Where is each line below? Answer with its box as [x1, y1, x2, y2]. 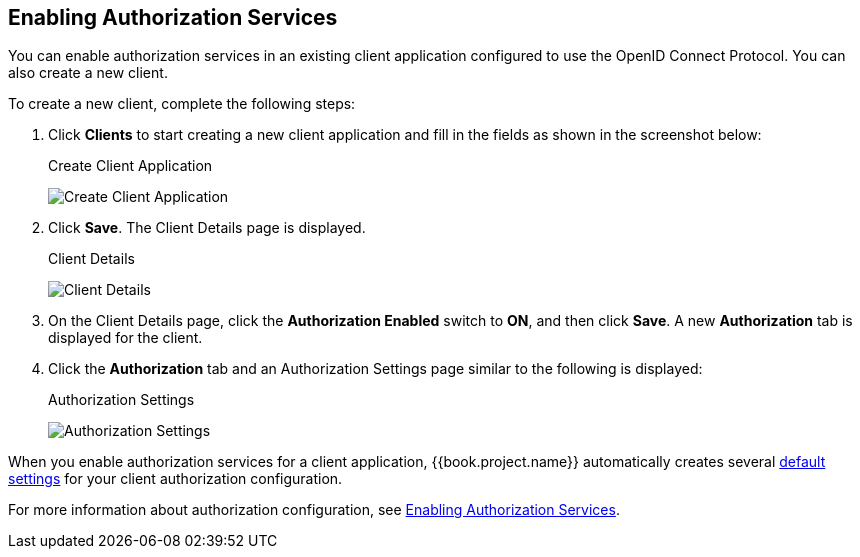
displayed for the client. [48, 329, 203, 347]
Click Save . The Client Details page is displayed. [48, 219, 366, 237]
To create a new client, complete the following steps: [8, 95, 356, 113]
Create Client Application [48, 157, 213, 175]
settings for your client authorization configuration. [8, 470, 343, 488]
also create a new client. [8, 64, 168, 82]
